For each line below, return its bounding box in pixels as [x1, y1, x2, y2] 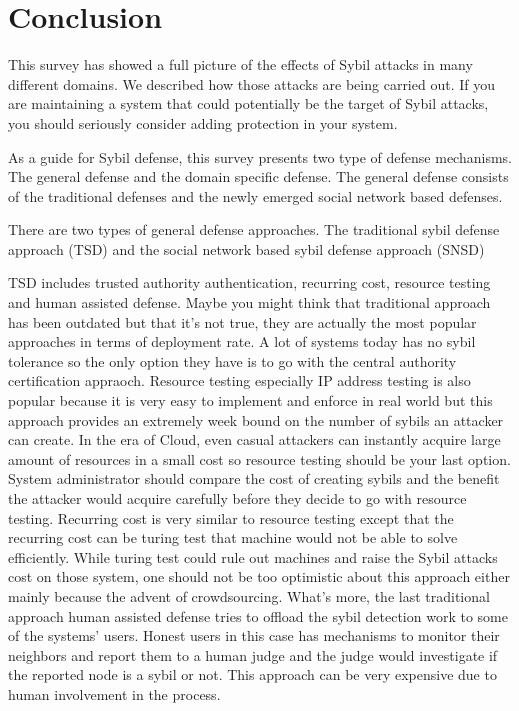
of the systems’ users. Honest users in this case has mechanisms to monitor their [8, 625, 500, 646]
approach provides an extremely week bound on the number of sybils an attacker [8, 409, 504, 430]
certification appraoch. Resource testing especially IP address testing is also [8, 370, 471, 391]
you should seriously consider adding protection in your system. [8, 112, 398, 133]
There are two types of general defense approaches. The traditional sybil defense [8, 219, 500, 240]
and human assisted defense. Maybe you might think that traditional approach [8, 292, 491, 313]
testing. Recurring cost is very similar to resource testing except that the [8, 507, 454, 528]
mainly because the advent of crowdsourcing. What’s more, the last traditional [8, 585, 490, 606]
